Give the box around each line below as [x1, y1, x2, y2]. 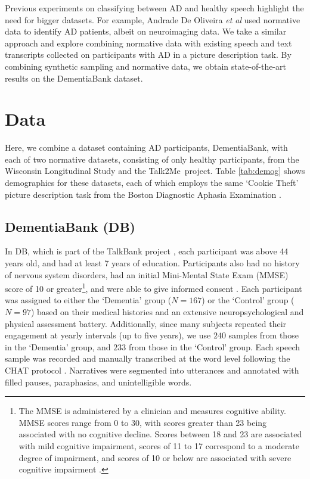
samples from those [228, 329, 299, 341]
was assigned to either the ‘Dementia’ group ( [5, 294, 172, 306]
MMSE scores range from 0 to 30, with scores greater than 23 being [18, 416, 267, 428]
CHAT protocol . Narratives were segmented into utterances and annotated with [5, 364, 299, 377]
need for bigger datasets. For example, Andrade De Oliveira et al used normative [5, 13, 300, 26]
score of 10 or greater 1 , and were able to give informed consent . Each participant [5, 281, 302, 294]
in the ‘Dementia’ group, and [5, 340, 111, 353]
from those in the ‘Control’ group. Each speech [128, 340, 300, 353]
